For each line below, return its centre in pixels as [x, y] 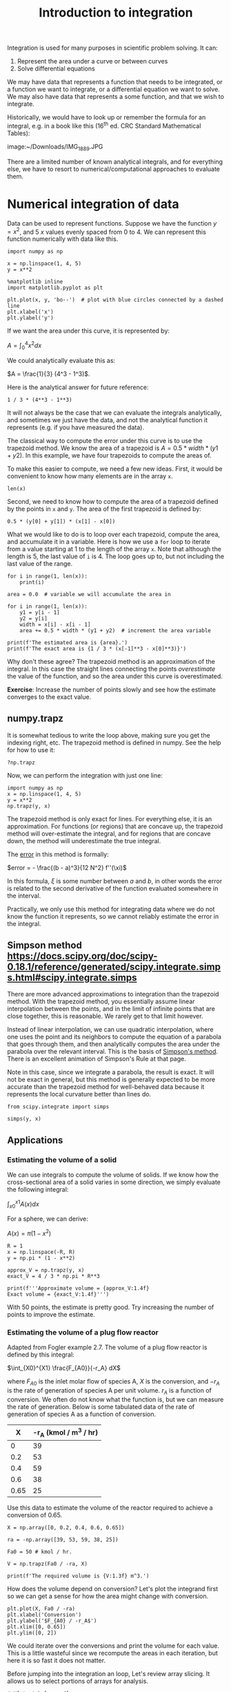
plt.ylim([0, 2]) [32, 1633]
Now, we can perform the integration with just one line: [85, 775]
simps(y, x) [24, 1119]
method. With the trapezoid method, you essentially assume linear [101, 1001]
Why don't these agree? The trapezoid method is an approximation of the [111, 661]
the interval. [24, 896]
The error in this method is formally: [58, 854]
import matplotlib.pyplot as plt [55, 288]
